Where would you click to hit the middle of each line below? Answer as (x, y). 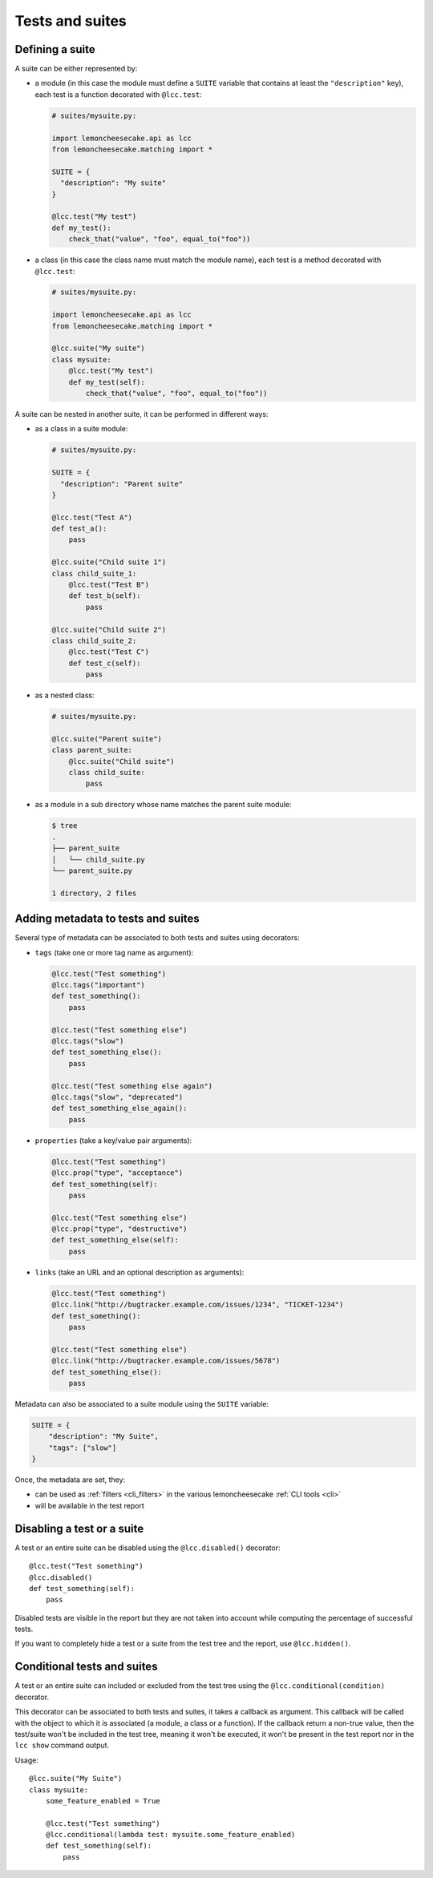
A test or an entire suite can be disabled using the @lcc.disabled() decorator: (148, 1548)
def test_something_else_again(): (119, 1109)
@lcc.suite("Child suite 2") (109, 630)
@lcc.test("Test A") (92, 517)
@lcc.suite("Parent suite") (107, 739)
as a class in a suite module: (81, 429)
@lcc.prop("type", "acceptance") (117, 1173)
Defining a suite (55, 49)
